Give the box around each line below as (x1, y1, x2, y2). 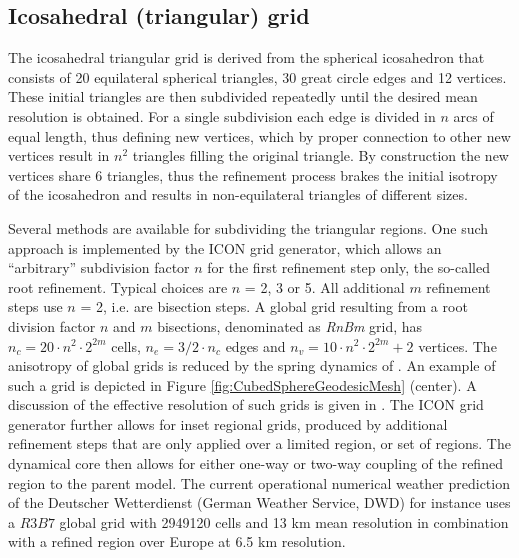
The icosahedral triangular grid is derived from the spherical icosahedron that (8, 47, 485, 68)
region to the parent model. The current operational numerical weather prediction (8, 472, 510, 493)
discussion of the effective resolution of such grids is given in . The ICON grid (8, 394, 484, 415)
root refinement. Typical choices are (8, 276, 228, 297)
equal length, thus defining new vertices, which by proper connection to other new (8, 125, 511, 146)
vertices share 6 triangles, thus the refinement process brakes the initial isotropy (8, 164, 498, 185)
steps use (8, 296, 63, 317)
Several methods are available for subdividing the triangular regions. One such (8, 217, 489, 238)
